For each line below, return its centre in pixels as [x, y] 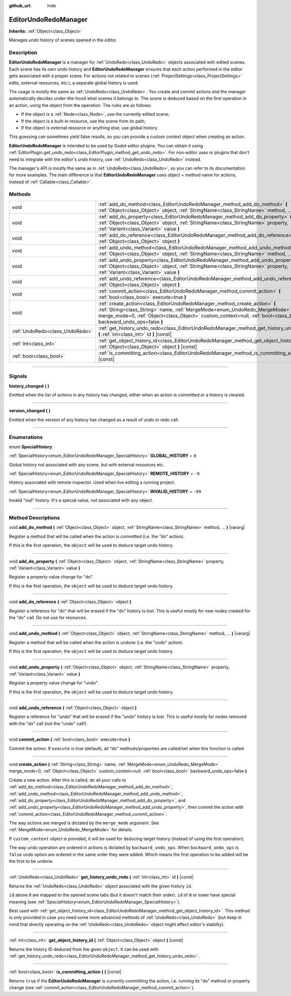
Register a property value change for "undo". [54, 683]
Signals [18, 376]
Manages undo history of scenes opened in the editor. [63, 40]
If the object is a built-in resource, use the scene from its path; [83, 121]
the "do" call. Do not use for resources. [48, 617]
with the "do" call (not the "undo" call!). [48, 723]
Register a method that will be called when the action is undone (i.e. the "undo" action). [96, 642]
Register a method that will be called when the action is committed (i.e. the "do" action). [97, 536]
